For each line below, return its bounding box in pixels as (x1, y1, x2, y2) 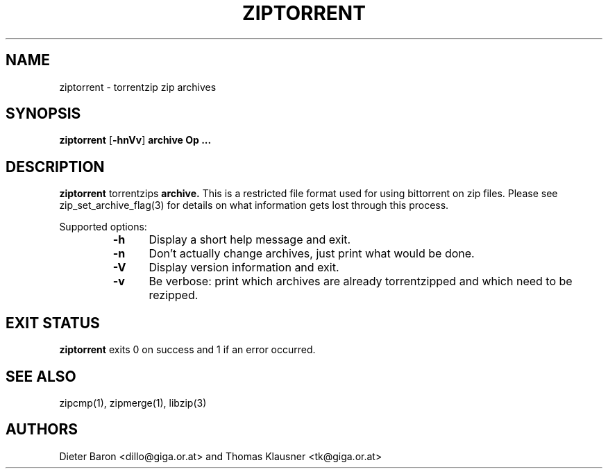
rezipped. (149, 288, 199, 303)
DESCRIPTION (6, 158, 105, 176)
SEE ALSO (6, 367, 76, 385)
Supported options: (59, 221, 147, 233)
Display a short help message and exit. (149, 232, 351, 247)
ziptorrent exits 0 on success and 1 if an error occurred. (59, 344, 316, 356)
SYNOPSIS (6, 105, 81, 123)
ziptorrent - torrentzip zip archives (59, 81, 217, 93)
